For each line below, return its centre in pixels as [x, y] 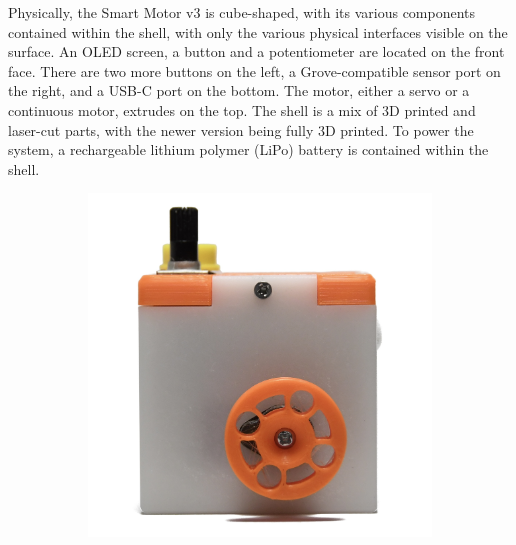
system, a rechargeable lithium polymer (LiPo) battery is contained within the [248, 149]
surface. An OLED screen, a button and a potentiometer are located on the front [256, 51]
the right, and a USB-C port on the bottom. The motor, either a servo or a [239, 90]
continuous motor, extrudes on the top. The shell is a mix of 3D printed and [242, 109]
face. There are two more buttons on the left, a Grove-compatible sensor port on [254, 70]
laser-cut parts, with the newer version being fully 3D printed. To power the [241, 129]
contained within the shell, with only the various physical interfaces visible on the [258, 31]
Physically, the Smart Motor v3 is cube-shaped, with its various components [242, 12]
